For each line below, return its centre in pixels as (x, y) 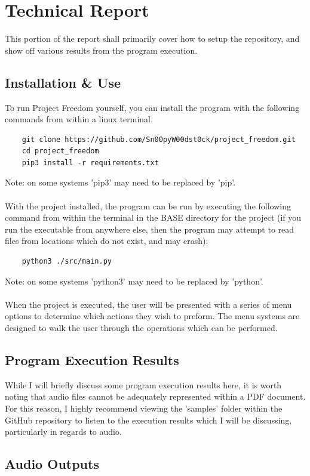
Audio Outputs (52, 464)
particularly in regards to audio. (63, 432)
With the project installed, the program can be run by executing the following (148, 205)
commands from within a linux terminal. (79, 119)
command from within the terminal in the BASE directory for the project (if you (153, 217)
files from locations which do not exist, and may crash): (107, 241)
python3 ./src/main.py (67, 262)
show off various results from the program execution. (101, 50)
